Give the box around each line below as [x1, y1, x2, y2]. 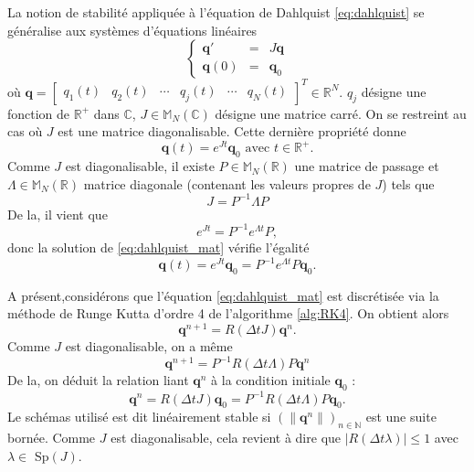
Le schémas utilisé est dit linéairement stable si [7, 407, 271, 426]
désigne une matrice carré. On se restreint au [215, 103, 467, 123]
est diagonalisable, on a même [65, 337, 233, 356]
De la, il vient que [7, 204, 108, 223]
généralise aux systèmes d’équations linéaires [7, 20, 258, 39]
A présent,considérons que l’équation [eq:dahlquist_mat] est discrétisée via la [7, 285, 439, 305]
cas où [7, 122, 43, 141]
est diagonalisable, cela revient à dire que [111, 428, 342, 447]
